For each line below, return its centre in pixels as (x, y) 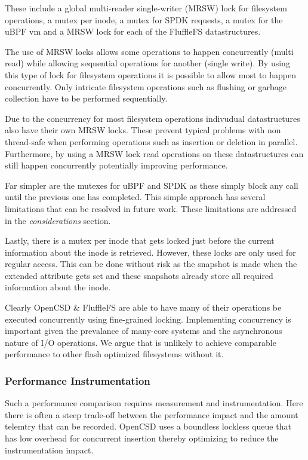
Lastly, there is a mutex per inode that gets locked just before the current (140, 240)
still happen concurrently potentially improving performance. (116, 165)
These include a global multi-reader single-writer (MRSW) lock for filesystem (146, 8)
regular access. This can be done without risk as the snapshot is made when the (151, 264)
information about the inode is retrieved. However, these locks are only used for (150, 252)
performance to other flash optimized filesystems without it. (114, 354)
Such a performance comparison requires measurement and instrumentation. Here (154, 403)
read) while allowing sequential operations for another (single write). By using (147, 63)
